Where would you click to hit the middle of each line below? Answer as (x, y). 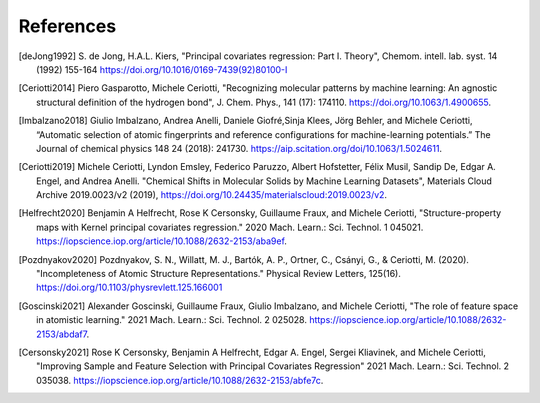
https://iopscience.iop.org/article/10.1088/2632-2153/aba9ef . (161, 241)
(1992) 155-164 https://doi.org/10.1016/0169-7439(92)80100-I (162, 69)
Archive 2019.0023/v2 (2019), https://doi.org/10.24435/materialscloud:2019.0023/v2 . (212, 195)
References (67, 26)
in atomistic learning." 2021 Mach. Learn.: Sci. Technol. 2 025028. (171, 320)
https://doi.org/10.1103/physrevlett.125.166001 (129, 287)
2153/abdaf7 (61, 334)
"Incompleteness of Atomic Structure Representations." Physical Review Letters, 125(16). (219, 274)
